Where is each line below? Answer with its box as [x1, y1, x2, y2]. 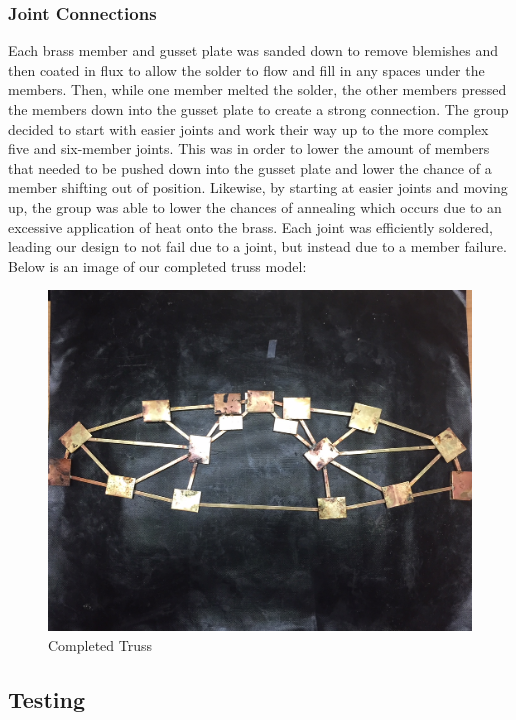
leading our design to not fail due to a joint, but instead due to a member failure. [8, 236, 507, 257]
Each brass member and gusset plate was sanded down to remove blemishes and [8, 40, 499, 61]
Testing [8, 683, 85, 714]
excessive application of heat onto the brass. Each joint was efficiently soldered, [8, 216, 493, 237]
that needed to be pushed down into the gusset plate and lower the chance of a [8, 157, 492, 178]
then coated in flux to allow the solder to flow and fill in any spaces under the [8, 59, 485, 80]
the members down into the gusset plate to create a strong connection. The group [8, 99, 509, 119]
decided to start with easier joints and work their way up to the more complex [8, 118, 489, 139]
